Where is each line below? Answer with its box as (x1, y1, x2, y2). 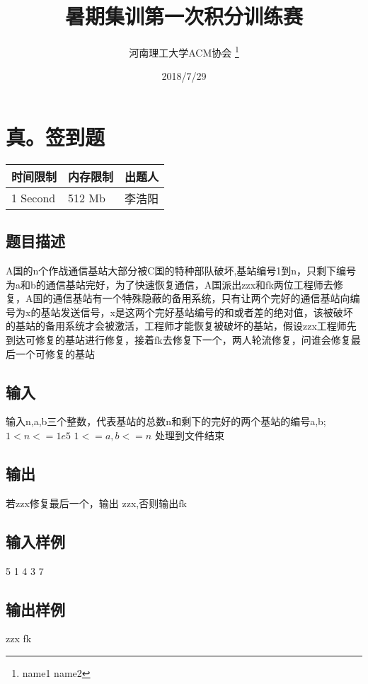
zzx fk (6, 631, 32, 646)
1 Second (11, 190, 56, 207)
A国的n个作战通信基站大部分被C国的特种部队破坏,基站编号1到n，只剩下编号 (6, 263, 357, 278)
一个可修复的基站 (15, 346, 95, 361)
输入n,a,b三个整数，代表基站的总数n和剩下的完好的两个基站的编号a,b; (6, 414, 326, 429)
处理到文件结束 (154, 428, 224, 443)
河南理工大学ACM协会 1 (129, 43, 239, 59)
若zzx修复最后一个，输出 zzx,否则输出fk (6, 495, 187, 510)
